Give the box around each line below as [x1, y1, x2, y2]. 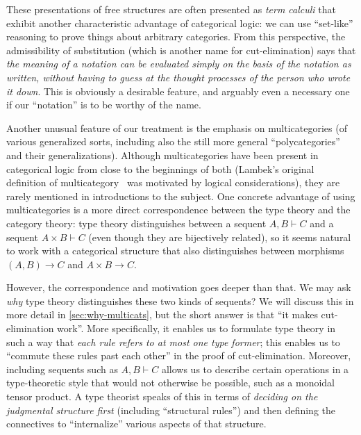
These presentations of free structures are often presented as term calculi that [6, 2, 336, 16]
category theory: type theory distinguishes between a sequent [6, 215, 267, 230]
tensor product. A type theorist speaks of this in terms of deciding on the [6, 389, 318, 404]
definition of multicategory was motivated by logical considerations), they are [6, 175, 340, 190]
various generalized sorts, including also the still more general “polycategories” [6, 134, 340, 149]
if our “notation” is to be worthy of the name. [6, 97, 201, 112]
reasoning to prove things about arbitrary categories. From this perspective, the [6, 29, 346, 44]
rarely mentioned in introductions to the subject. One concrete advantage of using [6, 188, 355, 203]
